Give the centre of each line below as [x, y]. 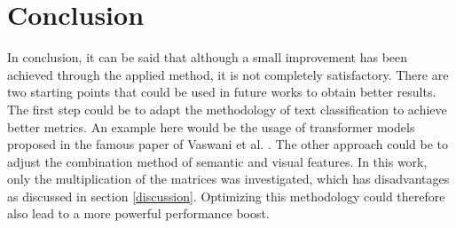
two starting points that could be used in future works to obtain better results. [222, 92]
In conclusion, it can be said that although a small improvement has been [208, 57]
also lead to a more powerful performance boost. [138, 213]
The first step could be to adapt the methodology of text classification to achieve [227, 109]
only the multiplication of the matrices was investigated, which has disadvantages [228, 179]
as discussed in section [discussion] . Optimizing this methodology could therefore [226, 196]
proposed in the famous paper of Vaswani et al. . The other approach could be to [228, 144]
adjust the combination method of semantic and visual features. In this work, [217, 161]
